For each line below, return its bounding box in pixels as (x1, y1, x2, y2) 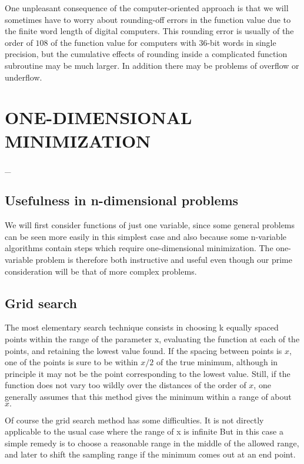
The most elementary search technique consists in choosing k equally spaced (5, 321, 279, 333)
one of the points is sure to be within (5, 356, 138, 368)
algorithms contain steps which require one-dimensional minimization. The (5, 242, 273, 254)
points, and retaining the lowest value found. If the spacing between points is (5, 344, 282, 356)
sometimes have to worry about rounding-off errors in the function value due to (5, 13, 291, 25)
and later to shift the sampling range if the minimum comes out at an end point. (5, 448, 296, 460)
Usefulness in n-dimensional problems (5, 191, 239, 209)
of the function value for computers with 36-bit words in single (51, 36, 276, 48)
